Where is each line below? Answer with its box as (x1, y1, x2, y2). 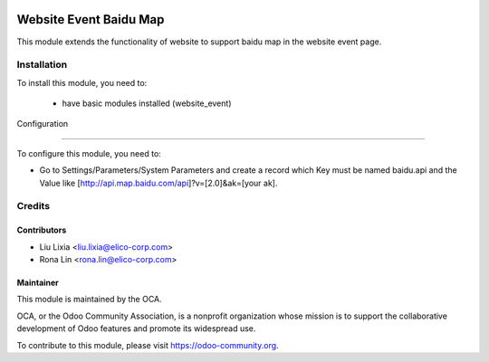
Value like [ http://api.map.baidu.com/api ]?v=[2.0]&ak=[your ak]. (39, 177, 278, 188)
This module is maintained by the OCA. (16, 294, 162, 305)
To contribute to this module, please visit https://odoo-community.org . (16, 339, 280, 350)
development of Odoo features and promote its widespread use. (16, 323, 256, 334)
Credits (16, 200, 50, 213)
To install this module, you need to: (16, 77, 148, 88)
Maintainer (16, 277, 59, 288)
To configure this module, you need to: (16, 148, 162, 158)
